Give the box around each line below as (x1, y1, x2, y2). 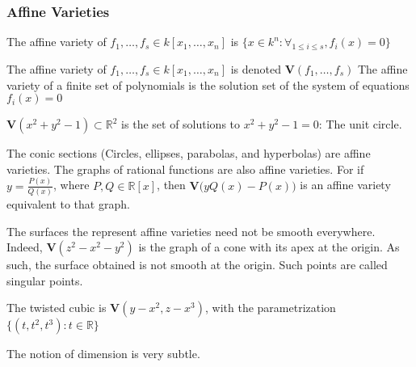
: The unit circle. (318, 116, 402, 133)
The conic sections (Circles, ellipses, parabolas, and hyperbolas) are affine (6, 145, 371, 162)
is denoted (230, 61, 281, 78)
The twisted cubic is (6, 299, 107, 316)
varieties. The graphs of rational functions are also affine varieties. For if (6, 160, 364, 177)
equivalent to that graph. (6, 196, 130, 213)
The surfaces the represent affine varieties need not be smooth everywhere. (6, 222, 376, 239)
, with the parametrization (205, 299, 336, 316)
